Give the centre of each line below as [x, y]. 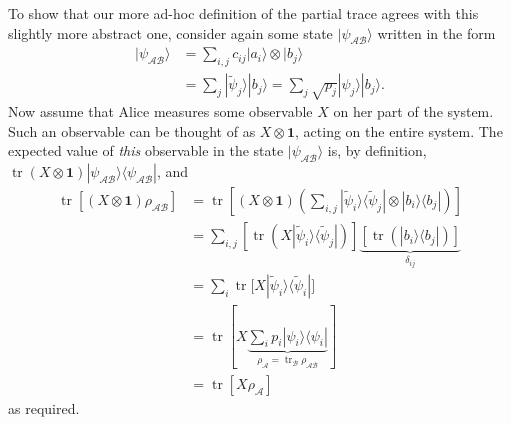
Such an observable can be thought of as [132, 130]
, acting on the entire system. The [399, 130]
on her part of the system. [413, 111]
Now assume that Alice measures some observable [160, 111]
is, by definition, [377, 150]
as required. [44, 408]
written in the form [436, 32]
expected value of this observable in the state [146, 150]
